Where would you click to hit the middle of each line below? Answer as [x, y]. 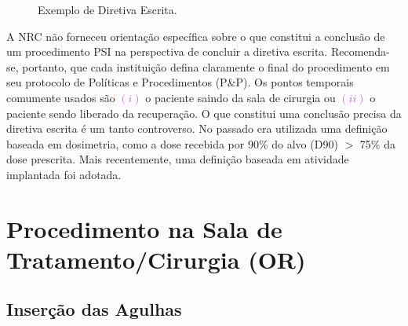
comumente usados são [61, 97]
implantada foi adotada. [64, 174]
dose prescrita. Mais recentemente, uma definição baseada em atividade [178, 159]
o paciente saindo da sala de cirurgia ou [240, 97]
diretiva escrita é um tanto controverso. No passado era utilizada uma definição [197, 128]
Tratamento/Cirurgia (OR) [156, 259]
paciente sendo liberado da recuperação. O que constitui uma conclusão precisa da [204, 113]
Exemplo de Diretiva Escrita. [107, 9]
